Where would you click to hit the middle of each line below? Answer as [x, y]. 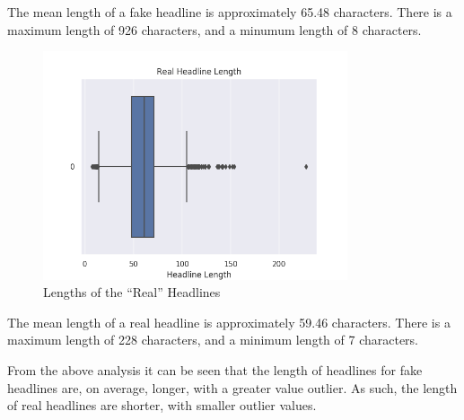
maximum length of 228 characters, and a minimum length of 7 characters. [213, 340]
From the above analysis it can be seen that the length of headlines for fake [215, 369]
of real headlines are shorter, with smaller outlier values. [162, 405]
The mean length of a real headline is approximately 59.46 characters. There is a [229, 322]
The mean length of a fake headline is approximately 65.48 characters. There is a [230, 12]
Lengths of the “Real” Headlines [132, 292]
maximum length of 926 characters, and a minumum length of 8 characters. [214, 29]
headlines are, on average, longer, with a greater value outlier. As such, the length [232, 387]
